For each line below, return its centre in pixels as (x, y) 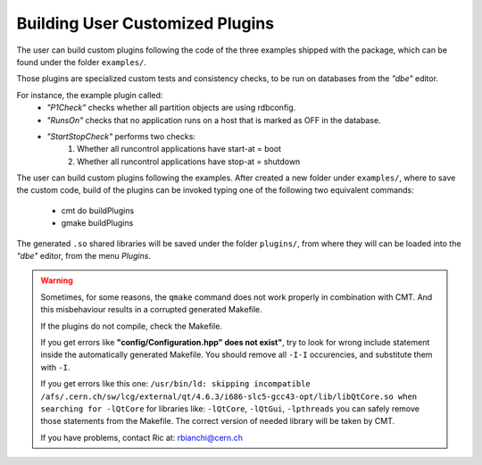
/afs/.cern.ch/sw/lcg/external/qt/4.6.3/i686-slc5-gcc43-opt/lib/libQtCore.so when (229, 396)
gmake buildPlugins (97, 223)
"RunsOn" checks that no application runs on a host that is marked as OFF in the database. (214, 120)
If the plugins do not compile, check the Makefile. (132, 326)
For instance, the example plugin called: (90, 95)
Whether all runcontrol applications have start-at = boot (179, 149)
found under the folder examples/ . (82, 62)
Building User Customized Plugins (145, 23)
